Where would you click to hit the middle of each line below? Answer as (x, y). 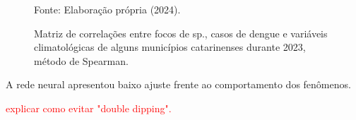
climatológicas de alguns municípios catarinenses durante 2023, (170, 47)
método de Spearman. (81, 60)
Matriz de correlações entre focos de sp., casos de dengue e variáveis (181, 33)
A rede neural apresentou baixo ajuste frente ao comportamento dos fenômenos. (178, 84)
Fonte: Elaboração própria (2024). (107, 9)
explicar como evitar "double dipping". (89, 108)
